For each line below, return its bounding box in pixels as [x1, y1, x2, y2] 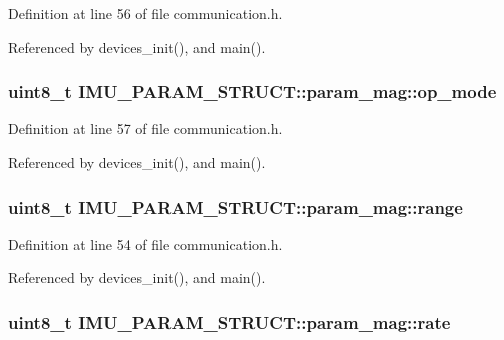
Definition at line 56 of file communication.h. [8, 3, 283, 23]
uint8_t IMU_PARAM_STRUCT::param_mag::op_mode [8, 79, 497, 104]
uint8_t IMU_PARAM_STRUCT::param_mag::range [8, 194, 463, 219]
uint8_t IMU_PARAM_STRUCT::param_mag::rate [8, 309, 451, 334]
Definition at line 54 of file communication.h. [8, 233, 283, 254]
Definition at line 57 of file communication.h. [8, 118, 283, 139]
